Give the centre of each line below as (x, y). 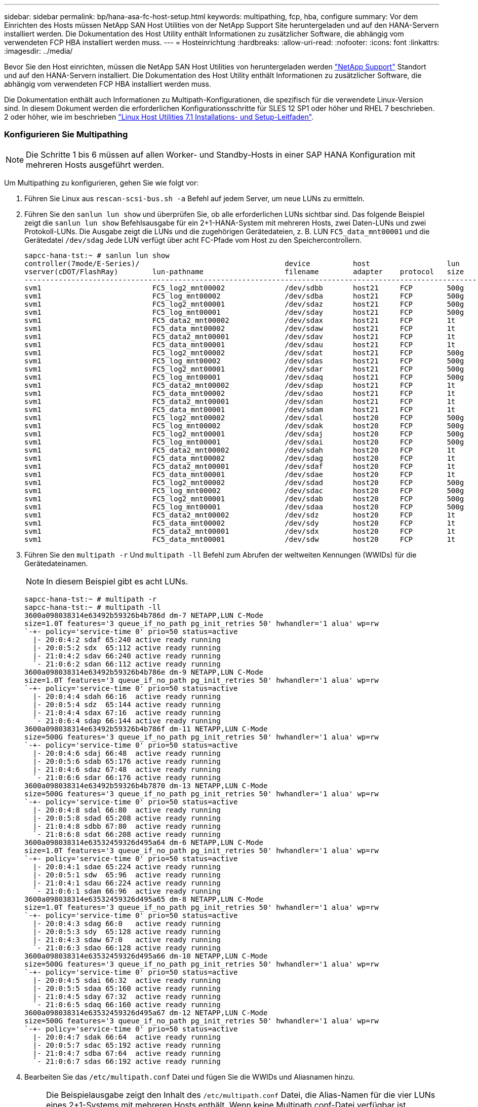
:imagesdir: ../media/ (38, 51)
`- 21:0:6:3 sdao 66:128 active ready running (127, 948)
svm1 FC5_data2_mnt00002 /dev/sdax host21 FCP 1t (240, 320)
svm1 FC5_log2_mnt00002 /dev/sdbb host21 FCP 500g (244, 288)
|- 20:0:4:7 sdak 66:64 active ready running (127, 1037)
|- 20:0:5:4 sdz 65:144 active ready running (127, 704)
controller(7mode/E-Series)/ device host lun (242, 263)
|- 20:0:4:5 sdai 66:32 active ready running (127, 980)
